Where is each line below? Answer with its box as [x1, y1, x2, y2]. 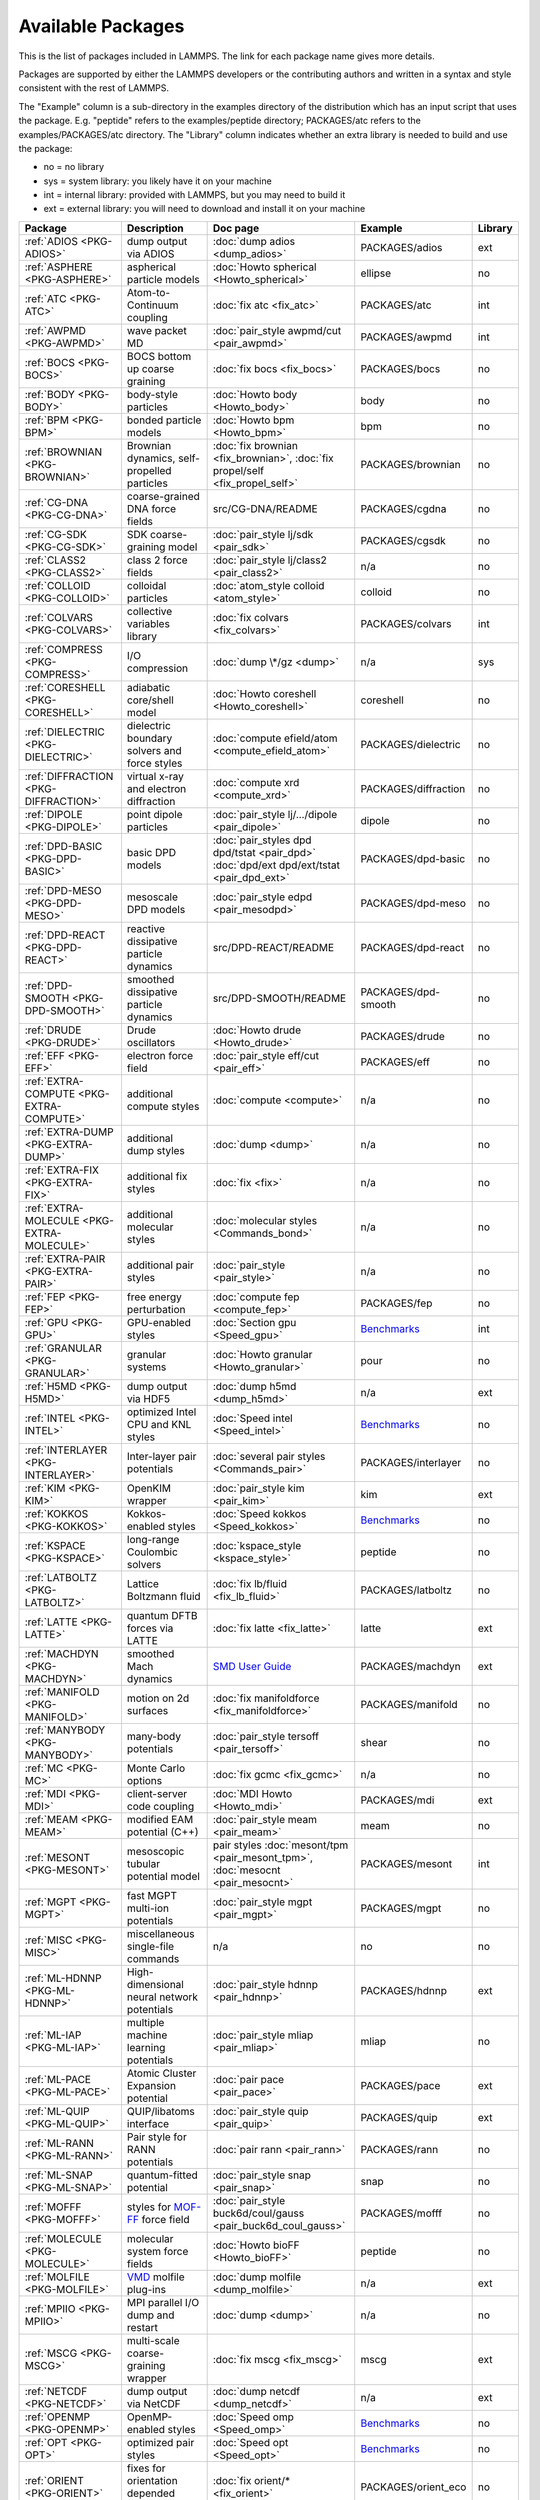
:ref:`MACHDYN [24, 1646, 99, 1660]
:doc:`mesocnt [212, 1863, 281, 1877]
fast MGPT [126, 1888, 178, 1902]
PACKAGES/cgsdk [360, 533, 447, 547]
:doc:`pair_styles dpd [212, 833, 312, 847]
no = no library [43, 161, 105, 173]
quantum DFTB [126, 1608, 198, 1622]
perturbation [126, 1302, 186, 1316]
